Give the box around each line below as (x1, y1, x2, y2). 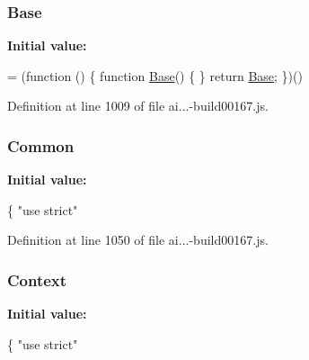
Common (7, 134, 75, 157)
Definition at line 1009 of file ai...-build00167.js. (7, 96, 269, 115)
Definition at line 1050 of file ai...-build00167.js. (7, 230, 269, 249)
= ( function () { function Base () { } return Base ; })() (7, 66, 303, 85)
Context (7, 268, 67, 291)
